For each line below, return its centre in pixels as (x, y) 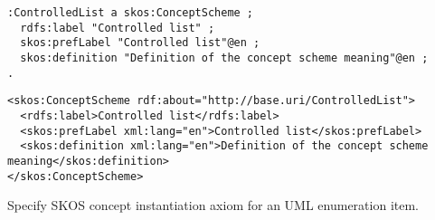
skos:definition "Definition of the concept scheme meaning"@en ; (224, 57)
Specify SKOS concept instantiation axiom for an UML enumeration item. (213, 205)
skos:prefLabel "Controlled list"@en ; (140, 43)
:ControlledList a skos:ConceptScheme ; (131, 13)
